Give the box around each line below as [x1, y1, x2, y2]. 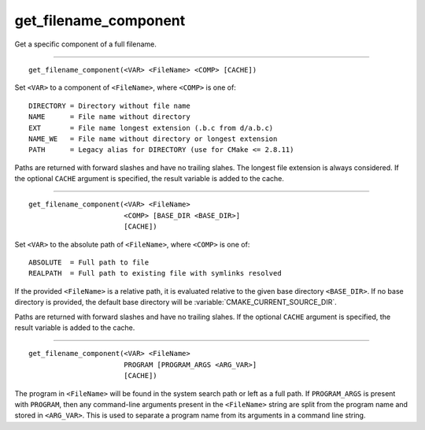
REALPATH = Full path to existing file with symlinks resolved [28, 269, 283, 278]
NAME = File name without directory [28, 113, 190, 121]
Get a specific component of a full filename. [14, 39, 157, 49]
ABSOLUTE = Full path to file [28, 258, 150, 267]
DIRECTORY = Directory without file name [28, 101, 190, 110]
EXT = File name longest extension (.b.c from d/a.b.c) [28, 123, 274, 132]
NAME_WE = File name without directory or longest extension [28, 134, 278, 143]
